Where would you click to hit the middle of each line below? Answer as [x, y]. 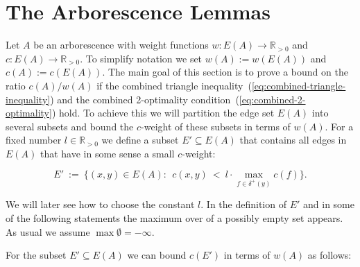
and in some [329, 204]
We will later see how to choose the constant [100, 204]
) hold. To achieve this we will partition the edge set [163, 113]
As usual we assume [48, 231]
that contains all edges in [293, 140]
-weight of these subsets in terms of [216, 126]
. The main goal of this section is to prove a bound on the [225, 72]
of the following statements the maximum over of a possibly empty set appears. [174, 217]
